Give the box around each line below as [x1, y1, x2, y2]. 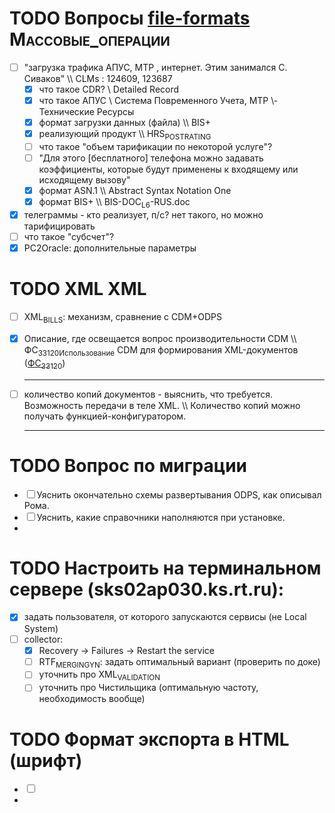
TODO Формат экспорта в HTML [9, 728, 290, 751]
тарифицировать [23, 220, 96, 232]
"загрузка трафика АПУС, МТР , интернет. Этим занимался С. [23, 61, 288, 73]
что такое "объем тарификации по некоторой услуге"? [38, 140, 273, 152]
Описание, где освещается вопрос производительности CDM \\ [23, 332, 297, 344]
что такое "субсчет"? [23, 231, 115, 243]
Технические [38, 106, 95, 118]
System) [23, 622, 59, 634]
